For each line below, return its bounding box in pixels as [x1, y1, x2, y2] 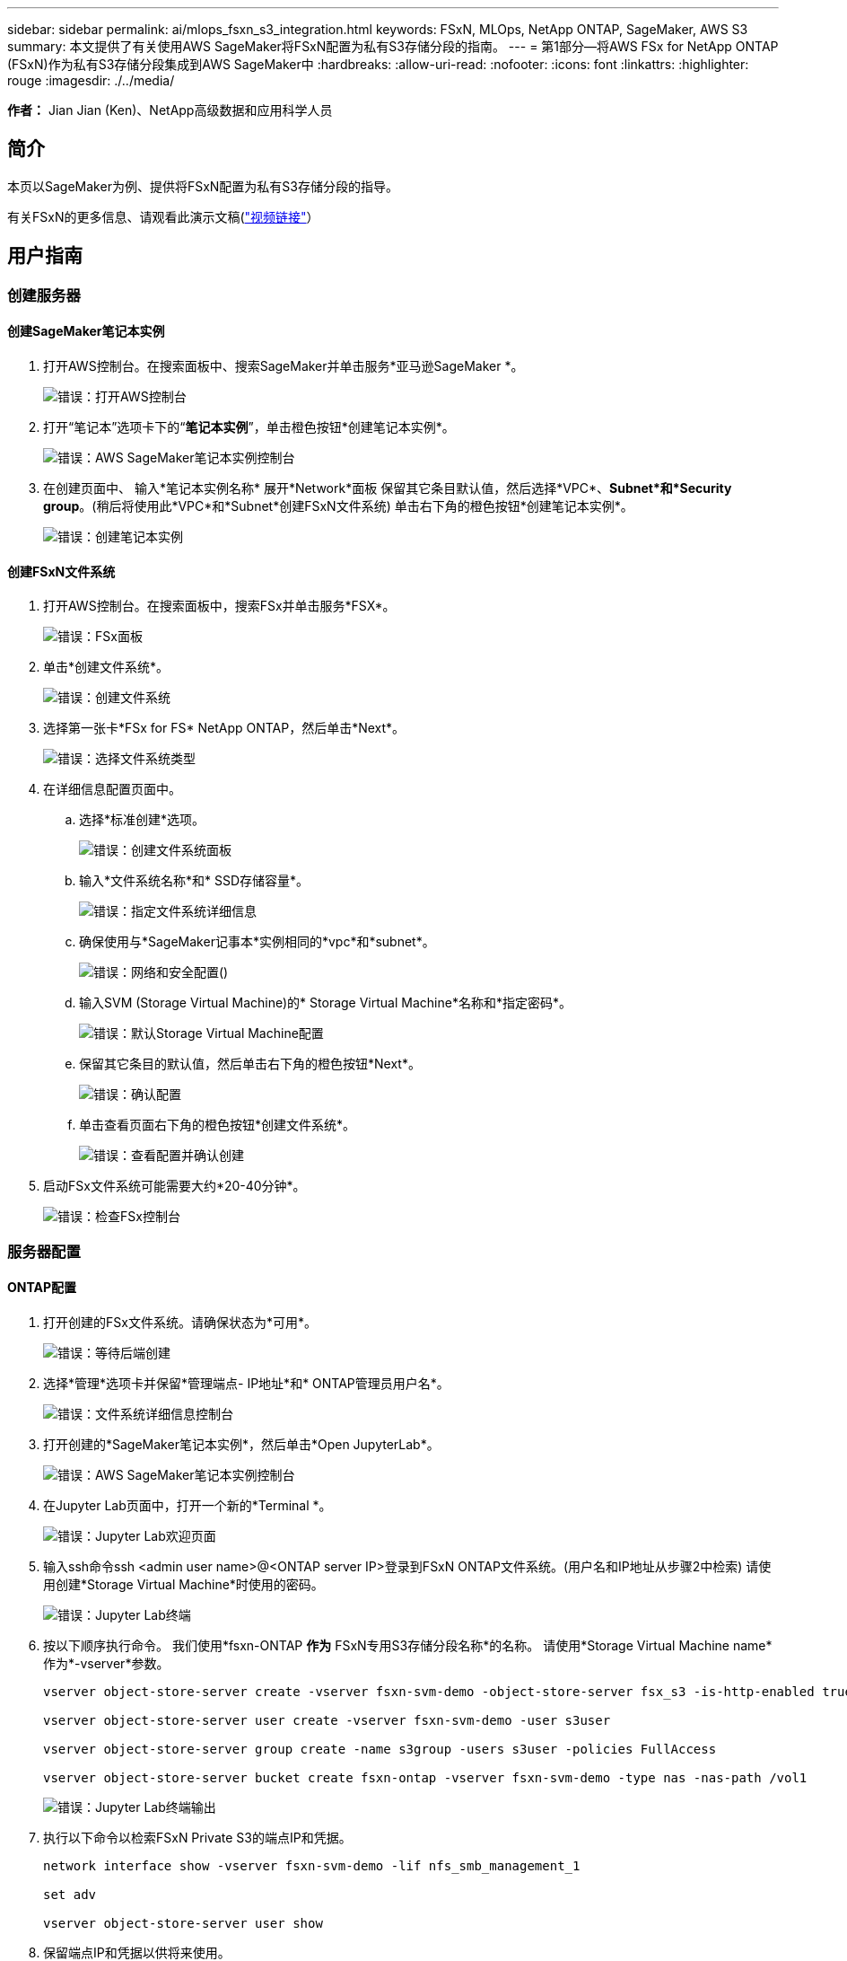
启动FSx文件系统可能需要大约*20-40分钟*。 [43, 1178, 306, 1194]
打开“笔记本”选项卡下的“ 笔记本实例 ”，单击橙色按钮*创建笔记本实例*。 [43, 418, 455, 435]
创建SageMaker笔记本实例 [7, 323, 165, 339]
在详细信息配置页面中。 [43, 781, 181, 797]
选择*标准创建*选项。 [79, 812, 205, 828]
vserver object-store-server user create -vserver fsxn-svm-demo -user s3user [43, 1712, 611, 1728]
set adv [43, 1886, 97, 1902]
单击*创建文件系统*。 [43, 659, 170, 675]
